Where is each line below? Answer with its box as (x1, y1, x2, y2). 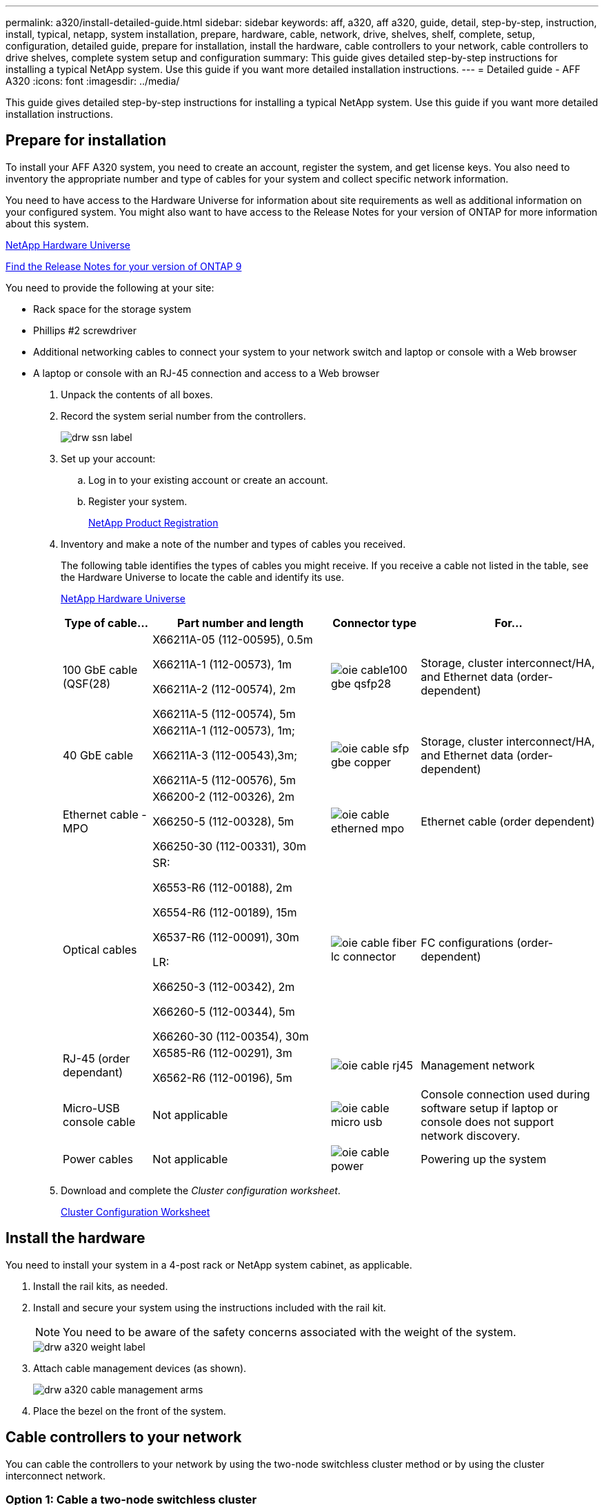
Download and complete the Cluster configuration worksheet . (61, 1184, 341, 1196)
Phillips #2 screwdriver (33, 324, 137, 336)
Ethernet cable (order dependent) (421, 814, 595, 828)
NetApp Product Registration (88, 516, 219, 529)
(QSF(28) (63, 676, 111, 690)
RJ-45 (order (63, 1051, 130, 1065)
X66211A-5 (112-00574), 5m (152, 706, 296, 721)
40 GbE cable (63, 748, 134, 762)
